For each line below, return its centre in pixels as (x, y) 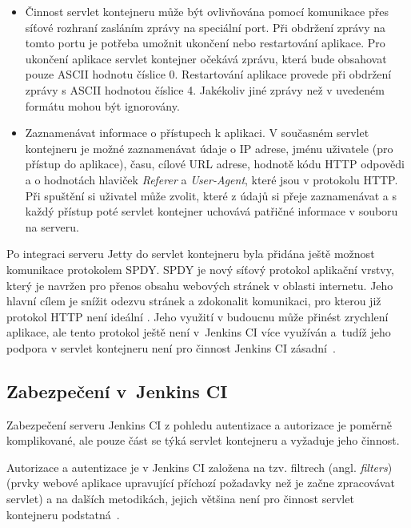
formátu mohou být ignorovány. (102, 105)
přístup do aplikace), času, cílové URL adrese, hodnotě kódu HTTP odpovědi (215, 164)
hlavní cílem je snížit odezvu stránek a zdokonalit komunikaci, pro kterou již (194, 301)
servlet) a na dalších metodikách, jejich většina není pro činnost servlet (180, 499)
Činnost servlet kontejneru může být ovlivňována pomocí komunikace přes (207, 11)
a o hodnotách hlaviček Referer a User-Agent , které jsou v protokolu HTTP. (211, 179)
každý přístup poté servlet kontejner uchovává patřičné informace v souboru (211, 211)
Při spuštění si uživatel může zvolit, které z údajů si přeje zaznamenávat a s (211, 195)
